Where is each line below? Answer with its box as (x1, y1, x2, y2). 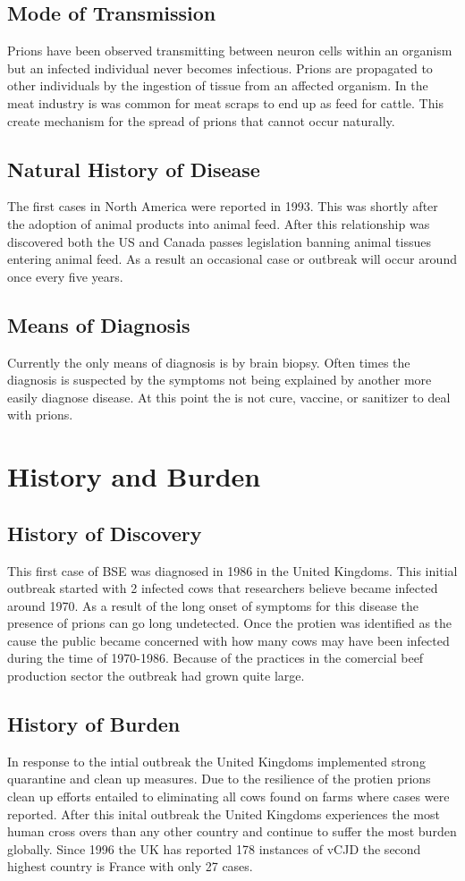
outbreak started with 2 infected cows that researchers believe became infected (7, 579, 438, 597)
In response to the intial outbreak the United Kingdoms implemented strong (7, 751, 426, 770)
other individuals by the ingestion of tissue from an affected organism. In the (7, 76, 428, 95)
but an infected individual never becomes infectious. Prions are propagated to (7, 58, 433, 77)
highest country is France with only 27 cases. (7, 857, 253, 876)
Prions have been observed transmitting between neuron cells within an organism (7, 41, 452, 60)
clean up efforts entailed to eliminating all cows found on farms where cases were (7, 787, 450, 806)
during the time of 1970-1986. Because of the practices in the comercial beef (7, 648, 424, 667)
